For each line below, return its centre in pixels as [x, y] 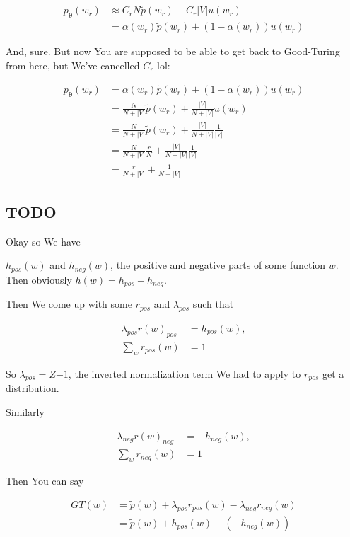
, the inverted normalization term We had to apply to [185, 373]
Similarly [25, 411]
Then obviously [39, 279]
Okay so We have [43, 241]
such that [213, 304]
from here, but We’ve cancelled [73, 65]
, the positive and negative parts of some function [218, 265]
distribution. [33, 388]
